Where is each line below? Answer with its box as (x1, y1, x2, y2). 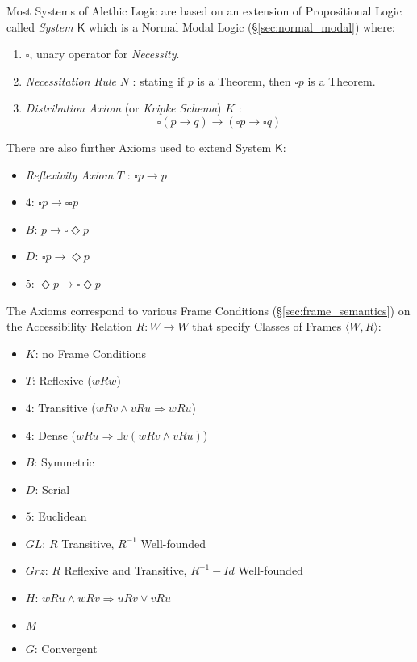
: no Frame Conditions (35, 344, 146, 361)
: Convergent (34, 639, 98, 656)
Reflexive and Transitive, (64, 562, 187, 579)
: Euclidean (31, 508, 87, 525)
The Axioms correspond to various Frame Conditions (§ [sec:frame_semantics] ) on (6, 301, 411, 318)
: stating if (132, 72, 185, 89)
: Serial (35, 480, 70, 497)
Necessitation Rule (25, 72, 117, 89)
